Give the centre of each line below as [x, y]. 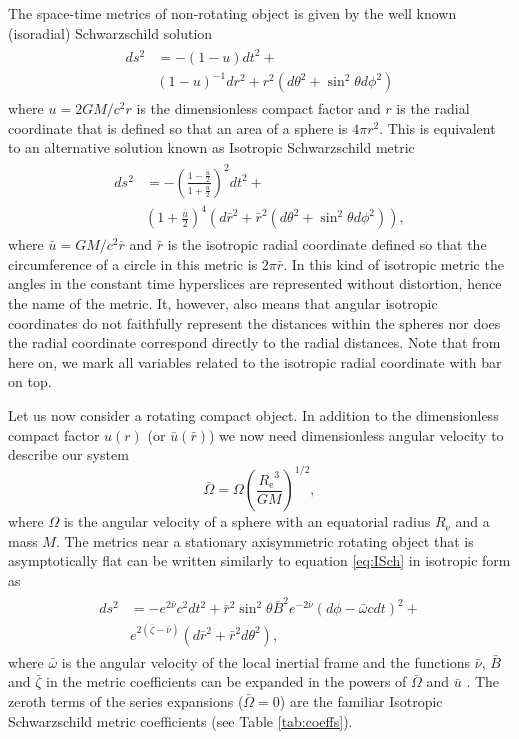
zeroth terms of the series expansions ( [126, 701]
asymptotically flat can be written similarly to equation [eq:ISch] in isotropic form [259, 560]
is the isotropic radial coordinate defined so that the [327, 244]
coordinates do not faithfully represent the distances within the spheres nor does [254, 322]
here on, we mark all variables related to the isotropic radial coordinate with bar [255, 361]
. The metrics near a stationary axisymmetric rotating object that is [264, 540]
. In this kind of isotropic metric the [393, 263]
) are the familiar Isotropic [361, 701]
